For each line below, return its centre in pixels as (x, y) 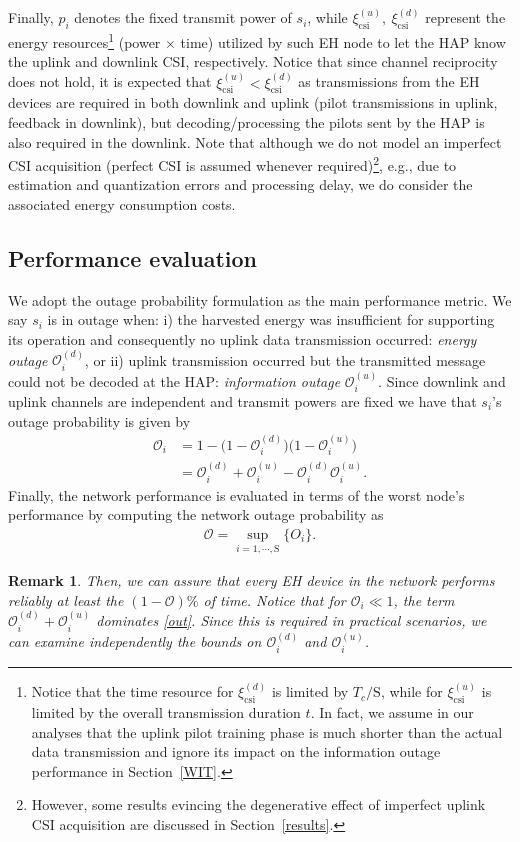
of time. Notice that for (274, 599)
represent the (465, 17)
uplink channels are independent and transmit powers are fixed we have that (242, 400)
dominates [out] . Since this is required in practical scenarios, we (291, 620)
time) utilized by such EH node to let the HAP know (343, 41)
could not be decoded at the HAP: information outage (174, 380)
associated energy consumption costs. (122, 203)
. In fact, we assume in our (392, 712)
